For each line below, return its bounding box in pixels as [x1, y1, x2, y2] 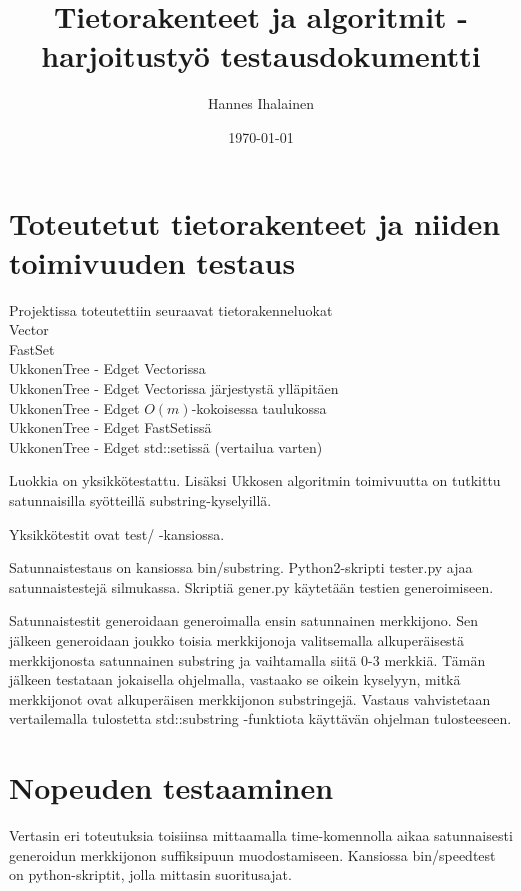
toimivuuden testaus [9, 241, 296, 282]
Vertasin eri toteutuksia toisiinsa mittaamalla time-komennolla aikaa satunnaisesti [9, 825, 513, 846]
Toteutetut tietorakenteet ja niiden [9, 202, 501, 243]
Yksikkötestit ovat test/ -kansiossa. [9, 523, 225, 544]
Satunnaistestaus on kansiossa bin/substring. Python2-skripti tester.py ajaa [9, 557, 473, 578]
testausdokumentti [220, 35, 481, 76]
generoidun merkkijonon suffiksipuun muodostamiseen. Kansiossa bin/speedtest [9, 844, 496, 865]
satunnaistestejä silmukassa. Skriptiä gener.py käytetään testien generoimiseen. [9, 576, 494, 597]
